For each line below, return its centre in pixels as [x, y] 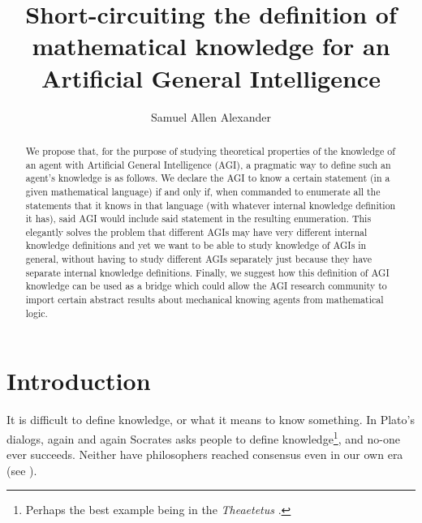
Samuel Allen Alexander [211, 116]
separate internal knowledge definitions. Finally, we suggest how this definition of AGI [207, 272]
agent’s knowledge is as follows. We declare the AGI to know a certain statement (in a [208, 178]
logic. [37, 313]
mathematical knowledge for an [211, 46]
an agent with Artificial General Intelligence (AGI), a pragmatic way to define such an [208, 164]
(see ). [22, 470]
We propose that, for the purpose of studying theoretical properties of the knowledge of [210, 150]
